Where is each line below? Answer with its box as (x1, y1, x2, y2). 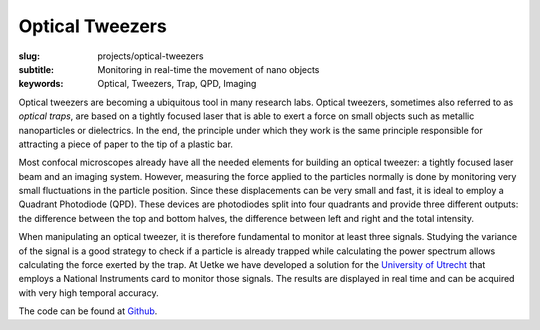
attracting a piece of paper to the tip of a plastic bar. (18, 138, 234, 150)
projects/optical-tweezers (97, 50, 204, 62)
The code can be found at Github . (18, 305, 158, 317)
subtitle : (18, 63, 55, 75)
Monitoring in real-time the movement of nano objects (97, 63, 320, 75)
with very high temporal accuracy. (18, 286, 159, 299)
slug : (18, 50, 40, 62)
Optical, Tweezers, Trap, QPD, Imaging (97, 78, 257, 90)
